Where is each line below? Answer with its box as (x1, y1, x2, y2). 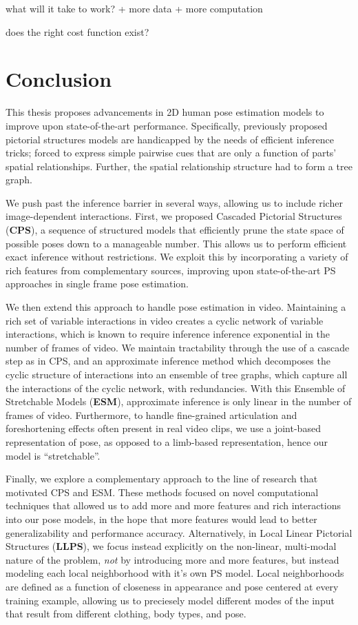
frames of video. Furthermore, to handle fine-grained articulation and (6, 407, 297, 422)
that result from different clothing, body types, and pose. (6, 606, 246, 621)
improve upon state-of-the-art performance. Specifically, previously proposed (6, 118, 328, 132)
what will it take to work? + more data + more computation (6, 1, 263, 15)
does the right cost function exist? (6, 24, 149, 39)
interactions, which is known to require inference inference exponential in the (6, 327, 330, 341)
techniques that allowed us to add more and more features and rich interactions (6, 498, 341, 513)
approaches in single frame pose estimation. (6, 276, 189, 291)
